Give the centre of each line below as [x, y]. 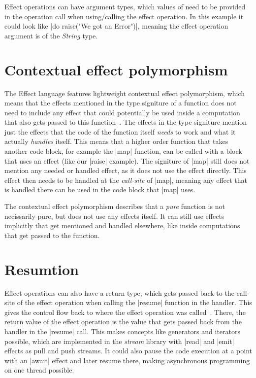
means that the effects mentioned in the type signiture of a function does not [121, 103]
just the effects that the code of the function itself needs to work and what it [120, 131]
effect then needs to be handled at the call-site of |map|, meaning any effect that [126, 180]
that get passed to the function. [52, 235]
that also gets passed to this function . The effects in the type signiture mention [126, 122]
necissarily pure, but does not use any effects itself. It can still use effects [114, 216]
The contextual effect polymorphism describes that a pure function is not [115, 206]
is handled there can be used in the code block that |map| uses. [100, 189]
